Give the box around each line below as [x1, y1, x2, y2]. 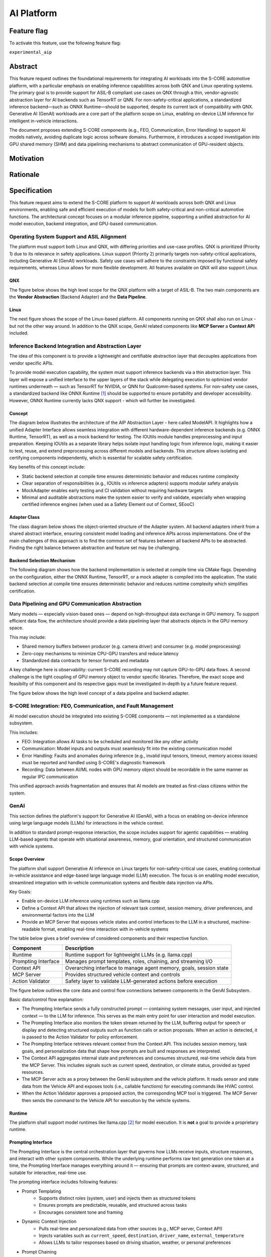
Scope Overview [9, 856, 45, 862]
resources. [22, 1069, 44, 1075]
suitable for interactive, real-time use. [9, 1170, 87, 1176]
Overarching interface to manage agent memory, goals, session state [65, 964, 229, 971]
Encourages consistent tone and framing [39, 1209, 123, 1215]
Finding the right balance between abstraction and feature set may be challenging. [9, 545, 180, 551]
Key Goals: [9, 888, 32, 894]
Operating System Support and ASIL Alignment [9, 233, 126, 240]
